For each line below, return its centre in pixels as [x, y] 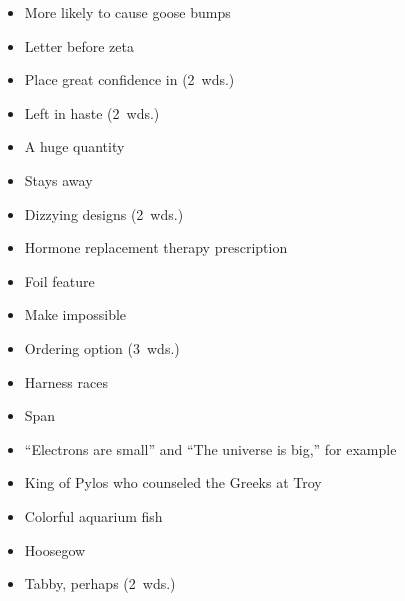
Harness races [66, 381]
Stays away [58, 179]
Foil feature [59, 280]
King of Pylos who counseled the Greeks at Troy [173, 482]
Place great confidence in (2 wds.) [129, 79]
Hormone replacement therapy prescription [156, 247]
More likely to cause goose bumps [127, 12]
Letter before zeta [79, 45]
